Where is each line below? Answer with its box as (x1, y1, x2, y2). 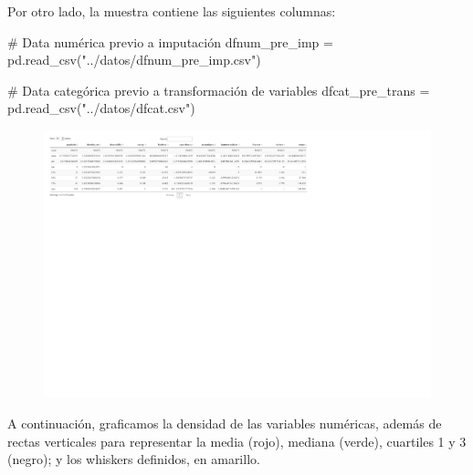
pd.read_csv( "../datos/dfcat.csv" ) (7, 98, 195, 118)
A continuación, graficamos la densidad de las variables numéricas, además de (7, 414, 442, 432)
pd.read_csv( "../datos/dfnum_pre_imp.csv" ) (7, 50, 261, 69)
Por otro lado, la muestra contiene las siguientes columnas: (7, 2, 336, 20)
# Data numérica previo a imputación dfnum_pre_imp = (7, 32, 333, 51)
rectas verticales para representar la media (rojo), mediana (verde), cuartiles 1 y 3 (7, 431, 467, 450)
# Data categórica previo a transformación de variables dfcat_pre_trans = (7, 80, 430, 99)
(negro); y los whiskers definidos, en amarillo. (7, 449, 260, 469)
